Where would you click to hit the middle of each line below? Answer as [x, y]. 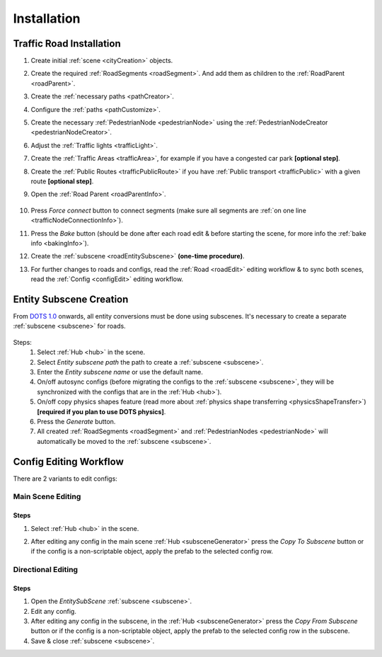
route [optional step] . [62, 181]
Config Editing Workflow [68, 461]
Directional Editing [45, 570]
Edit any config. [54, 611]
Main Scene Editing [47, 497]
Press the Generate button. [76, 421]
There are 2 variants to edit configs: [65, 479]
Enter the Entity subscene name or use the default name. [120, 372]
